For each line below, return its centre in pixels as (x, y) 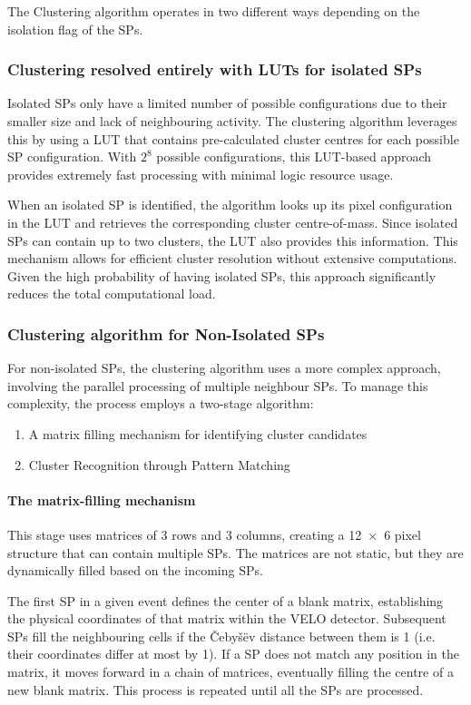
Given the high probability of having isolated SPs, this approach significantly (222, 275)
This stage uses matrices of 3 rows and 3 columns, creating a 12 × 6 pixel (214, 534)
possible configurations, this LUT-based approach (294, 157)
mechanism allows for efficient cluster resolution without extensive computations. (232, 258)
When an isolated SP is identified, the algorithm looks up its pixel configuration (230, 205)
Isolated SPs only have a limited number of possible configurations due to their (227, 103)
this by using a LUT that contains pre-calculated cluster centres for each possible (233, 138)
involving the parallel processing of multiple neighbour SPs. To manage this (218, 385)
